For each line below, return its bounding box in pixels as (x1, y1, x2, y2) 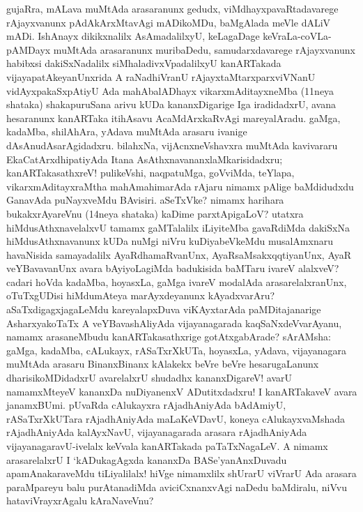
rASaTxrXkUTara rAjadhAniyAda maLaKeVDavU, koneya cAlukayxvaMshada (6, 411, 346, 426)
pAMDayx (6, 42, 51, 57)
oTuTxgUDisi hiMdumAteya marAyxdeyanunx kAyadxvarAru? (6, 288, 275, 303)
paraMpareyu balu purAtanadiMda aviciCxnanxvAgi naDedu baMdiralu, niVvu (6, 479, 347, 494)
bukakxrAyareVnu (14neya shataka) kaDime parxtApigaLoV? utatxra (6, 206, 304, 220)
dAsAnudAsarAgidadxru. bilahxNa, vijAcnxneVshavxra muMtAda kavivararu (6, 137, 338, 152)
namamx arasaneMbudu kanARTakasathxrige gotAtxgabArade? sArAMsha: (6, 329, 331, 344)
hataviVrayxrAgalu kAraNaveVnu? (6, 493, 154, 508)
